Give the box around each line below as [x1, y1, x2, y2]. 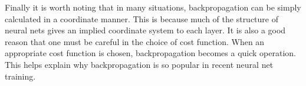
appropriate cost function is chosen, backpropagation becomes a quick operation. [5, 47, 296, 59]
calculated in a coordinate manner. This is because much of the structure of [5, 12, 279, 25]
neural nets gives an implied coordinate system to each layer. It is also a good [5, 24, 286, 36]
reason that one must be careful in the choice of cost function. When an [5, 35, 265, 47]
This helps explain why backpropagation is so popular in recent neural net [5, 58, 274, 70]
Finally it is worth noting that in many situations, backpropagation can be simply [5, 1, 301, 13]
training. [5, 70, 36, 82]
